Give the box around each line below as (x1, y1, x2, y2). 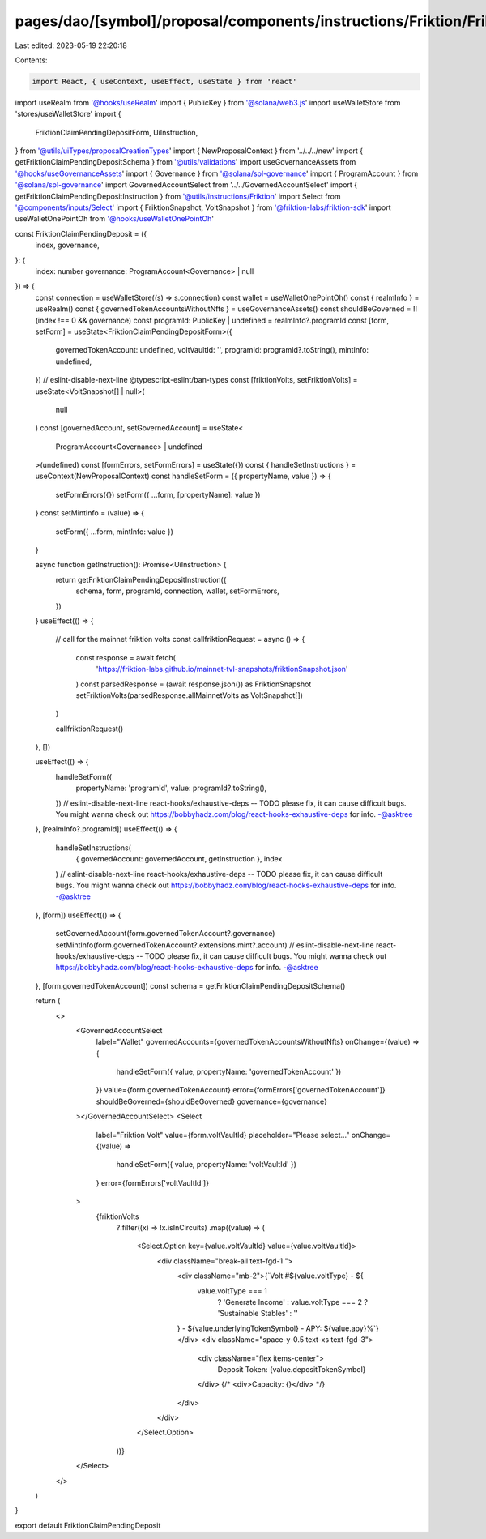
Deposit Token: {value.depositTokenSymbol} (217, 1364, 366, 1374)
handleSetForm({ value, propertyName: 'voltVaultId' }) (116, 1160, 297, 1169)
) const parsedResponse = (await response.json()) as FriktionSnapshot (75, 679, 312, 689)
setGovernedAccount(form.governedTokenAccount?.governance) (55, 929, 275, 938)
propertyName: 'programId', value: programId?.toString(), (75, 783, 267, 793)
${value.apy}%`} (323, 1323, 380, 1333)
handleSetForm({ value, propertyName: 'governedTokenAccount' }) (116, 1067, 342, 1077)
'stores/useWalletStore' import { (15, 109, 122, 119)
